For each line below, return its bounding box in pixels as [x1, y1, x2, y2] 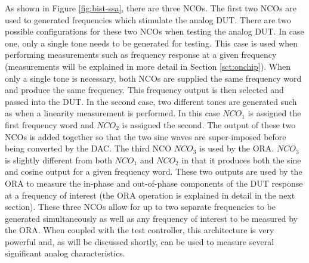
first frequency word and [5, 118, 94, 131]
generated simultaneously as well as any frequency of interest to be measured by [5, 212, 298, 224]
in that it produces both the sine [181, 153, 301, 166]
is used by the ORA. [199, 142, 274, 154]
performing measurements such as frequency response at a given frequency [5, 48, 277, 61]
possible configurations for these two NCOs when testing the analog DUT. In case [5, 25, 304, 38]
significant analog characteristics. [5, 247, 125, 259]
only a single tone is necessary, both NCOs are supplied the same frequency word [5, 72, 302, 84]
